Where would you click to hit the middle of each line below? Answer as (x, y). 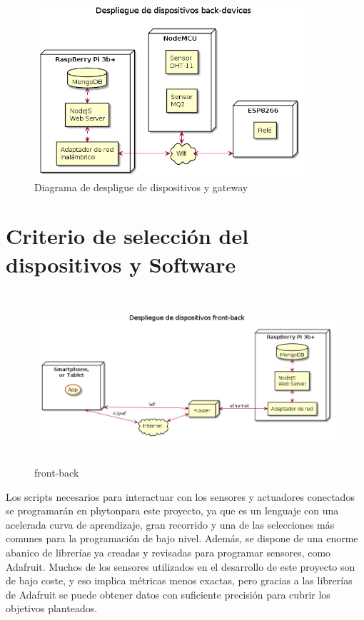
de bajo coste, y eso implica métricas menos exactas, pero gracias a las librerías (179, 580)
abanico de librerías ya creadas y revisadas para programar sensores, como (168, 553)
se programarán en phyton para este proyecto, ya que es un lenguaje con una (172, 510)
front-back (57, 473)
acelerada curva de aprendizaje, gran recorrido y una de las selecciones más (170, 524)
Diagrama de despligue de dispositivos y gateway (141, 187)
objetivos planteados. (52, 608)
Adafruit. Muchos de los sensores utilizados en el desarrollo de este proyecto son (181, 566)
